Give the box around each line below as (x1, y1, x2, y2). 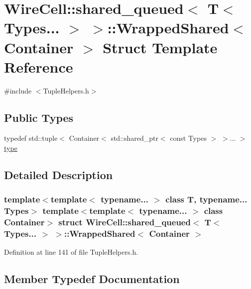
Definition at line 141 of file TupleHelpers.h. (4, 247, 138, 257)
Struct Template (103, 37, 218, 57)
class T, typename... (165, 193, 248, 205)
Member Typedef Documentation (4, 271, 180, 287)
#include (4, 85, 32, 96)
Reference (4, 56, 73, 77)
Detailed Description (4, 167, 113, 183)
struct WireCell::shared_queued (58, 216, 191, 228)
